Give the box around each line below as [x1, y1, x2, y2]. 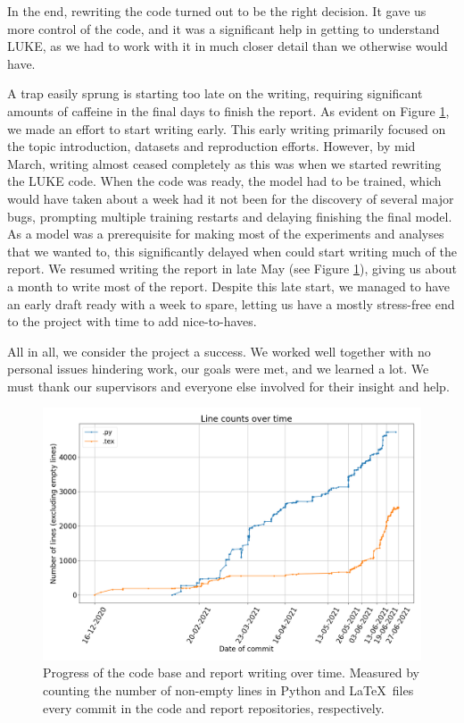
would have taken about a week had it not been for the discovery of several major [7, 189, 454, 207]
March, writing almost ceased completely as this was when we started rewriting [7, 154, 442, 172]
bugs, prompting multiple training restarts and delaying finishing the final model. [7, 206, 452, 225]
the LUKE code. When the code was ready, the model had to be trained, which [7, 172, 442, 190]
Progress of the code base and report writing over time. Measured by [43, 663, 419, 682]
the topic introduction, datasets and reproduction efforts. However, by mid [7, 137, 416, 156]
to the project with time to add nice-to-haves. [7, 312, 257, 331]
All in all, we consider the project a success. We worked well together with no [7, 341, 431, 360]
